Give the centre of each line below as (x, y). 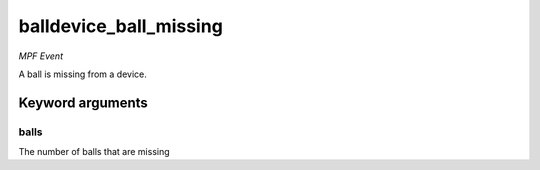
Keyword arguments (83, 102)
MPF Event (41, 56)
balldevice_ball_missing (121, 26)
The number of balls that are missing (94, 152)
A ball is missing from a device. (82, 74)
